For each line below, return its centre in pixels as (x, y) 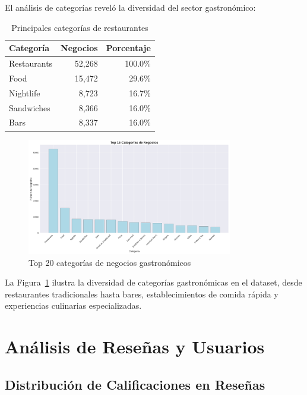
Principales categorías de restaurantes (80, 27)
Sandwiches (30, 107)
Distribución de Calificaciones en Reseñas (135, 384)
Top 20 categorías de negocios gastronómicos (110, 262)
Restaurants (31, 63)
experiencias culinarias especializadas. (73, 305)
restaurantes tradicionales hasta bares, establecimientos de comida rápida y (142, 294)
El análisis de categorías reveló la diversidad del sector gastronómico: (130, 7)
